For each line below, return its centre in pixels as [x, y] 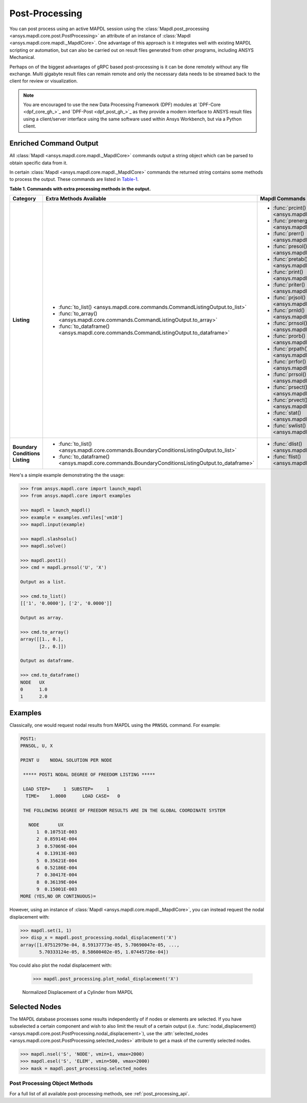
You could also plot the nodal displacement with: [61, 965]
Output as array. [42, 618]
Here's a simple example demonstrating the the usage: [67, 475]
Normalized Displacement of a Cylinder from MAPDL [78, 992]
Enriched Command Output [54, 143]
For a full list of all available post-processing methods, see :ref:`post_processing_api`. [100, 1093]
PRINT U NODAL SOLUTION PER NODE [66, 760]
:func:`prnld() [289, 310]
